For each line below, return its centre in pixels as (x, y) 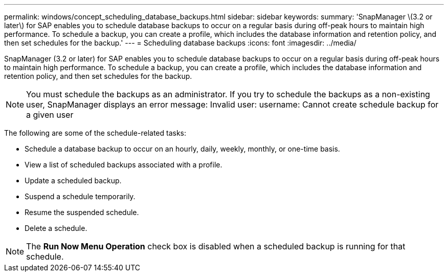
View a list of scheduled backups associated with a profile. (124, 165)
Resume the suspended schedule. (82, 212)
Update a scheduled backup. (73, 181)
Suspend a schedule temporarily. (80, 196)
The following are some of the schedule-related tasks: (95, 133)
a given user (50, 115)
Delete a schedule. (56, 228)
